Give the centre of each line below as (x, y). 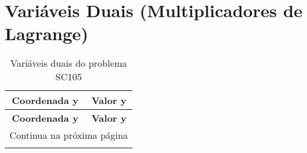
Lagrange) (47, 33)
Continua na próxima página (69, 135)
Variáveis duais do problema (69, 63)
